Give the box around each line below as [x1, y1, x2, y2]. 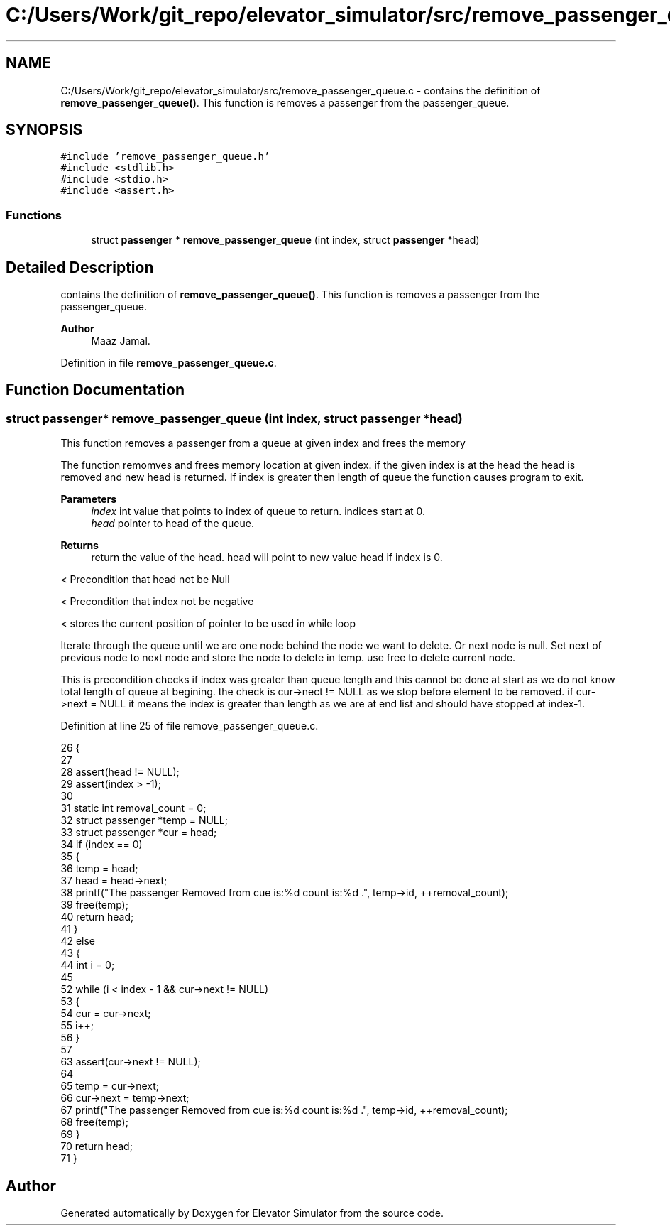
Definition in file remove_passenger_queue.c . [60, 357, 277, 369]
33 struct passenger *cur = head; [60, 826, 217, 839]
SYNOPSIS [6, 121, 83, 139]
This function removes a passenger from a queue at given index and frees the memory [60, 437, 466, 450]
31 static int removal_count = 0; [60, 802, 207, 815]
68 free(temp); [60, 1116, 128, 1129]
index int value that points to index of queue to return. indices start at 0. [91, 505, 426, 518]
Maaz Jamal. [91, 335, 150, 347]
